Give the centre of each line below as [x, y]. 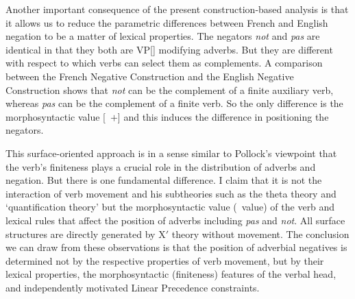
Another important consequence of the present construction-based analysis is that [177, 9]
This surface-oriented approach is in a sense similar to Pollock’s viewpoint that [171, 153]
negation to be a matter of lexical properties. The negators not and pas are [163, 36]
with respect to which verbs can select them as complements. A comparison [164, 63]
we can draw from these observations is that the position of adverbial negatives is [176, 247]
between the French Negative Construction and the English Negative [150, 76]
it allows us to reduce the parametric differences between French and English [167, 22]
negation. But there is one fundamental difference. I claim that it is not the [164, 180]
